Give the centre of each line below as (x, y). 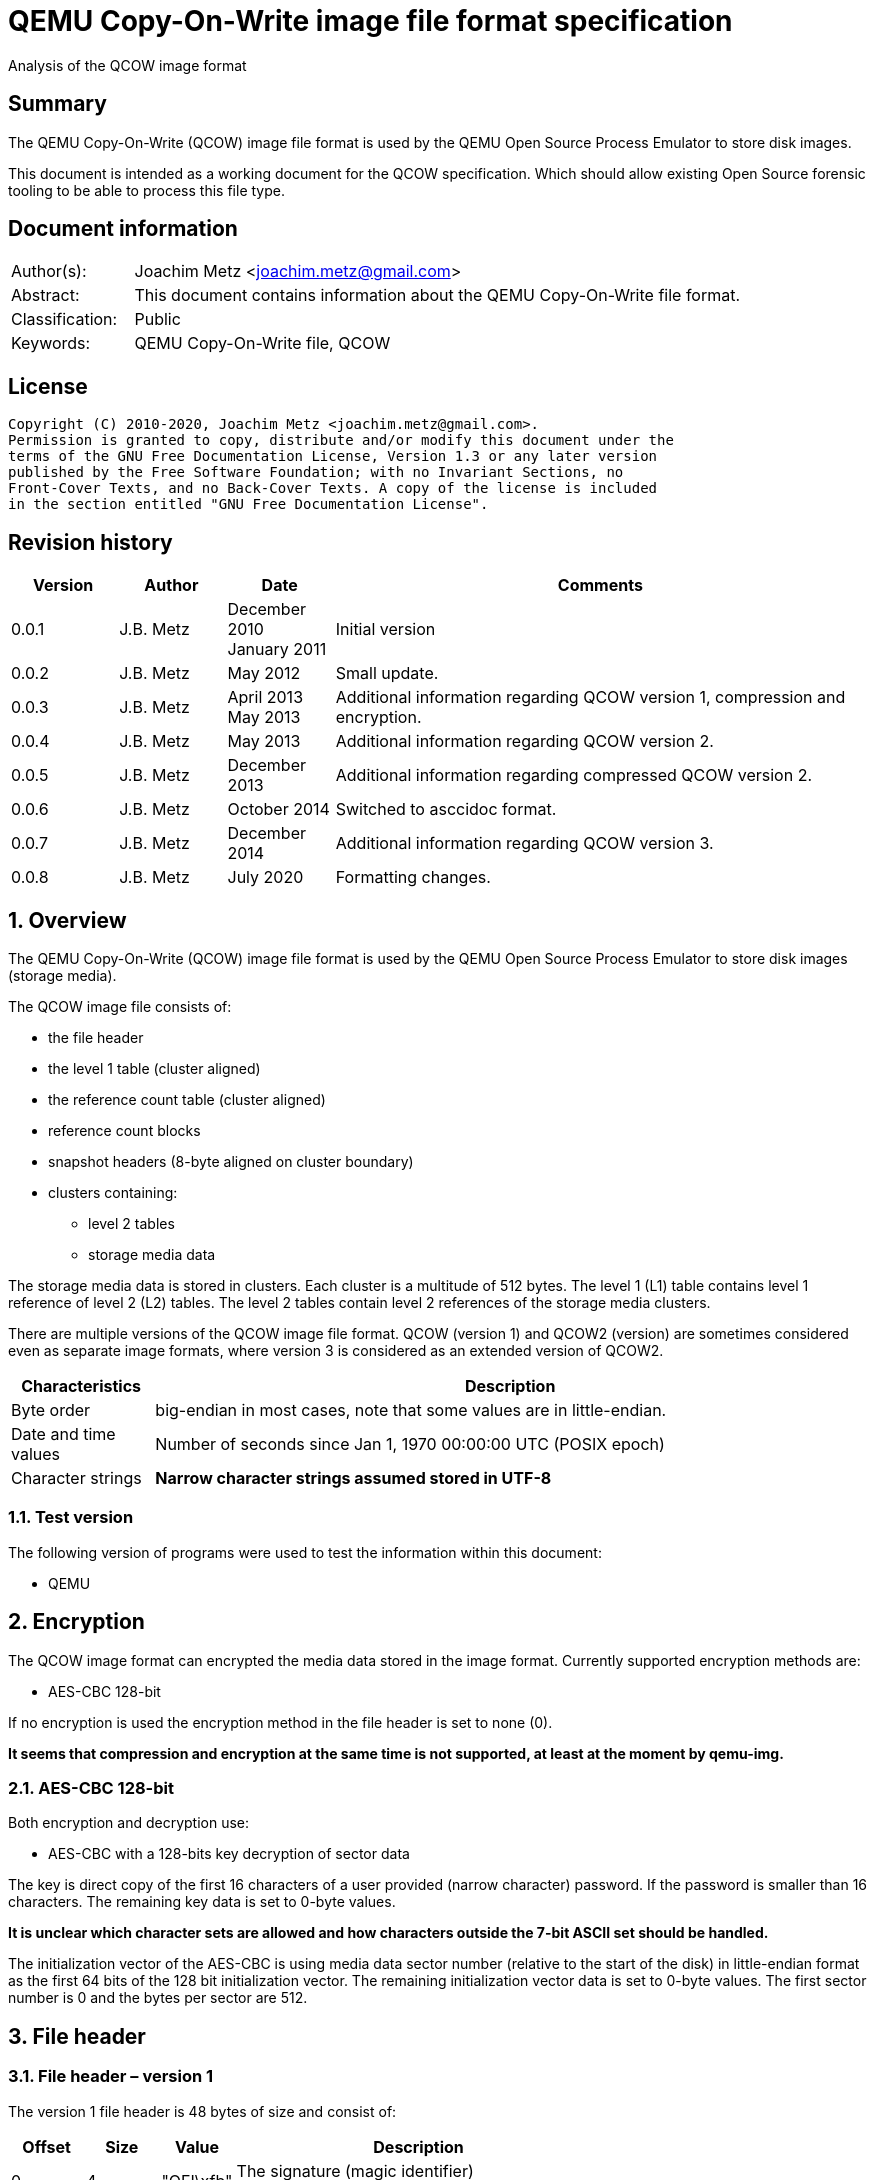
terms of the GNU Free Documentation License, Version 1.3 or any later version (333, 456)
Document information (123, 229)
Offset (46, 2146)
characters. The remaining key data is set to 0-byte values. (202, 1902)
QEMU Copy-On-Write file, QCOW (262, 343)
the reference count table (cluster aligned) (187, 1099)
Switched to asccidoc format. (446, 809)
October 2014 (278, 809)
